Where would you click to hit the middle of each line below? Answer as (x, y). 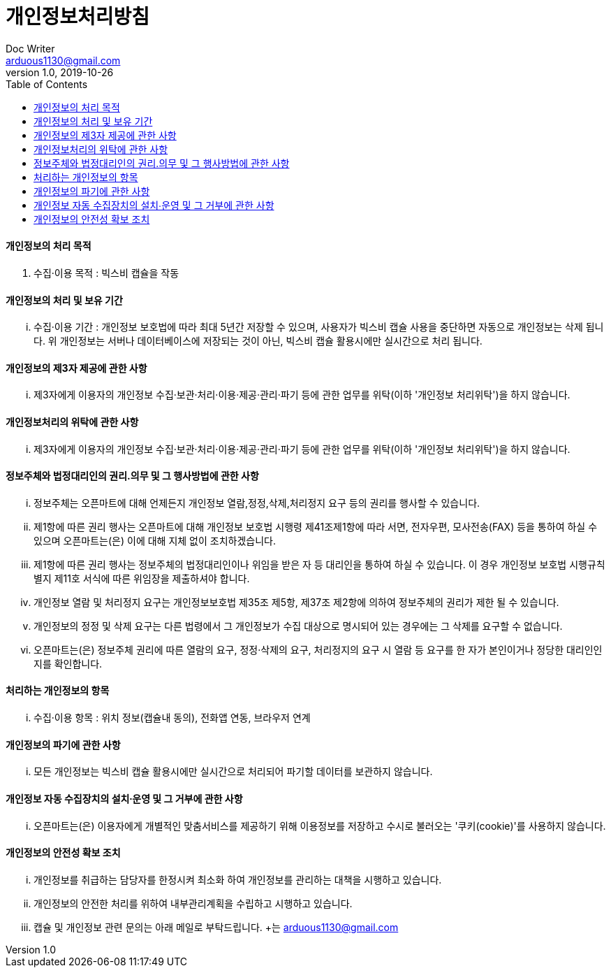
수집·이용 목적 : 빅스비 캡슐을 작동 (106, 273)
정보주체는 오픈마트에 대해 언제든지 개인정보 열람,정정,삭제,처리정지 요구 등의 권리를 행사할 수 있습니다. (257, 503)
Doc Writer (30, 48)
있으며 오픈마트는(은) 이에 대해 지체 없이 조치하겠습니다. (155, 540)
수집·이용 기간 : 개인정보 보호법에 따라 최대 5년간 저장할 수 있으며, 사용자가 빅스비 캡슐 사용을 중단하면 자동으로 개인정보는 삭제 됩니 (319, 327)
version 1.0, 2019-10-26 (60, 72)
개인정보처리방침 (78, 17)
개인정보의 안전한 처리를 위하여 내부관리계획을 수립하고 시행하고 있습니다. (193, 903)
